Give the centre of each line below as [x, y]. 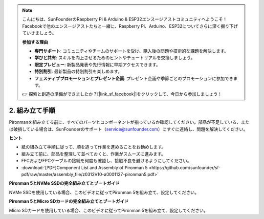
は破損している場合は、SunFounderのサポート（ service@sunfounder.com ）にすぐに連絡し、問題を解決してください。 [128, 129]
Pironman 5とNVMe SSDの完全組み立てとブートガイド [64, 183]
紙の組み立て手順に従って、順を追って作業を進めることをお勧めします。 [94, 147]
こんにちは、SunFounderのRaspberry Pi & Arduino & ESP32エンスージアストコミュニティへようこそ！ [125, 19]
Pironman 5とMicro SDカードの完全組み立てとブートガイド [69, 201]
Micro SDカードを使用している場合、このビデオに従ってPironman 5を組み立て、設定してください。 [109, 210]
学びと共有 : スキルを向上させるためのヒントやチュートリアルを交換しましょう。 [115, 58]
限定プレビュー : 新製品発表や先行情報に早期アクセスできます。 [98, 65]
